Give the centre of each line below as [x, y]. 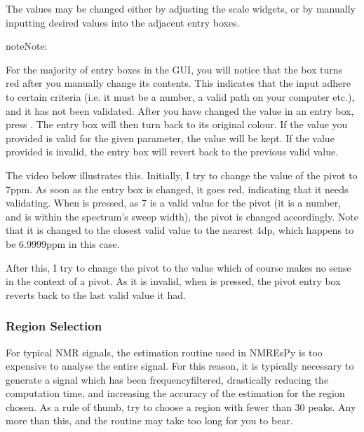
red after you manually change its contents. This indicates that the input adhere [178, 83]
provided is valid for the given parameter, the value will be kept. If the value [170, 138]
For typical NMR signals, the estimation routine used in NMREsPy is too [164, 352]
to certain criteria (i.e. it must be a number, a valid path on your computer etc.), [180, 96]
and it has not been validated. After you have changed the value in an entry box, [180, 110]
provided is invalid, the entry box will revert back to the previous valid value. [172, 152]
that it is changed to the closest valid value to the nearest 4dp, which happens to [180, 230]
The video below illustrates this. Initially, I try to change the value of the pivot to [182, 175]
